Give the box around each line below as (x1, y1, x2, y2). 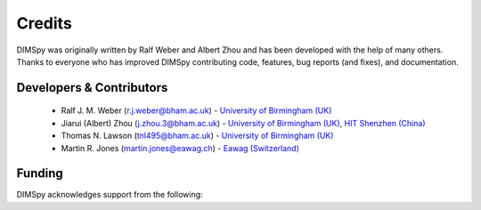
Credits (16, 13, 73, 33)
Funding (16, 166, 64, 182)
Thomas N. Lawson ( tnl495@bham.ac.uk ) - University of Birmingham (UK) (61, 130, 334, 141)
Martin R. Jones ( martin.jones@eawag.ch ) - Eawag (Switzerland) (61, 142, 300, 153)
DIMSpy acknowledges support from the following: (16, 190, 204, 200)
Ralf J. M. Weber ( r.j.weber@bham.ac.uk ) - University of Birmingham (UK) (61, 105, 332, 116)
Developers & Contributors (16, 80, 168, 95)
